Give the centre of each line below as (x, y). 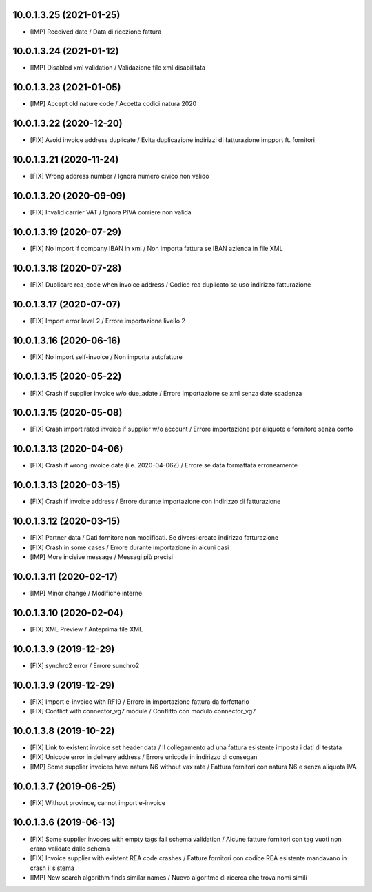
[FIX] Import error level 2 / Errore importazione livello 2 (108, 321)
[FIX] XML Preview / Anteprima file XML (86, 629)
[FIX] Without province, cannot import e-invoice (98, 802)
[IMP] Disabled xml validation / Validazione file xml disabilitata (118, 68)
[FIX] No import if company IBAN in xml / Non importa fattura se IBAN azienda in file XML (156, 248)
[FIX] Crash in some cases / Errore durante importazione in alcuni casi (130, 547)
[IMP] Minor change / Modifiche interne (86, 593)
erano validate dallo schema (70, 849)
